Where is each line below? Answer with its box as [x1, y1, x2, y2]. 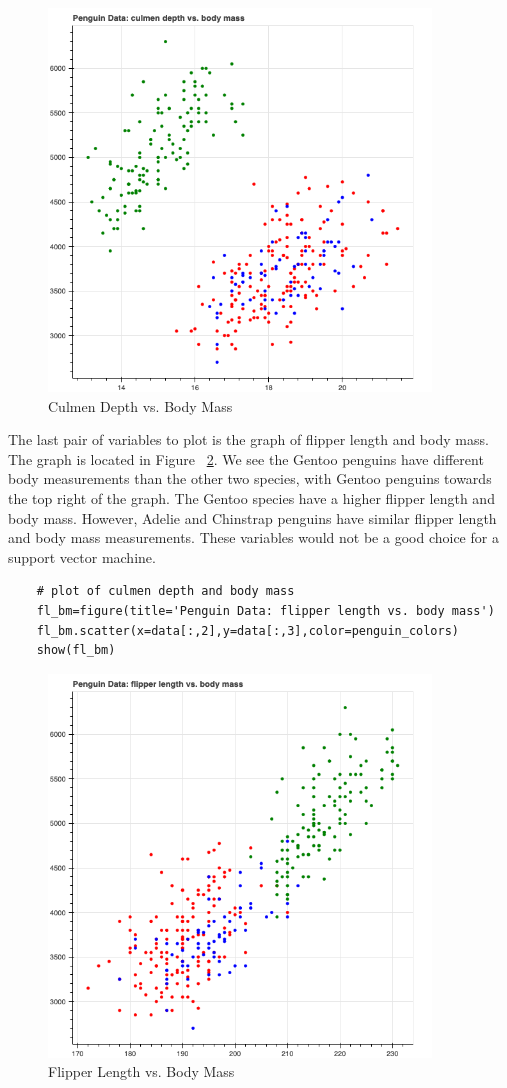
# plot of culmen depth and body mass [36, 584, 295, 599]
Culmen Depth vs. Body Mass [48, 395, 233, 416]
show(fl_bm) [36, 643, 116, 658]
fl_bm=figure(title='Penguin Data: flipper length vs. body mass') [36, 603, 495, 618]
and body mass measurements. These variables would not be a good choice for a [8, 527, 499, 548]
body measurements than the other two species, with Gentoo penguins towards [8, 468, 492, 489]
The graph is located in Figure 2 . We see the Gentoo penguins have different [8, 448, 484, 469]
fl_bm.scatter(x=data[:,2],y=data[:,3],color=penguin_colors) [36, 623, 460, 638]
